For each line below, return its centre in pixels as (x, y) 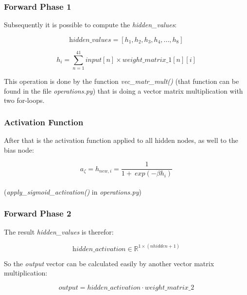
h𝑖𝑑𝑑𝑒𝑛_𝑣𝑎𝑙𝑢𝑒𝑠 (90, 40)
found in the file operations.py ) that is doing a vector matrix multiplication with (123, 90)
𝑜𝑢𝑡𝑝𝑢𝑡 (68, 287)
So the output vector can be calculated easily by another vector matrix (109, 263)
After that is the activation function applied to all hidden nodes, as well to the (121, 140)
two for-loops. (24, 100)
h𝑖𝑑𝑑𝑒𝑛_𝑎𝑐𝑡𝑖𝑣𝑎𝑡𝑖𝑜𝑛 (99, 249)
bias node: (19, 149)
